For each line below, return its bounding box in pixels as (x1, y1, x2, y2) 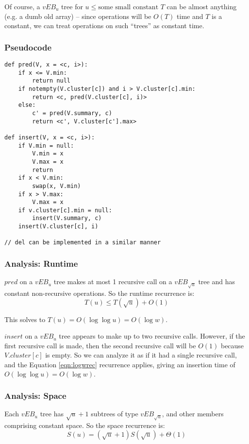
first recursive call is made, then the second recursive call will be (4, 340, 196, 350)
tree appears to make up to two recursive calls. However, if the (59, 331, 245, 341)
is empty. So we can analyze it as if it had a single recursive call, (45, 350, 237, 360)
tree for (61, 1, 83, 11)
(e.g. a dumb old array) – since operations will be (4, 11, 151, 21)
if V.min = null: (18, 142, 74, 149)
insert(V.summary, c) (32, 215, 102, 222)
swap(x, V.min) (32, 182, 81, 189)
